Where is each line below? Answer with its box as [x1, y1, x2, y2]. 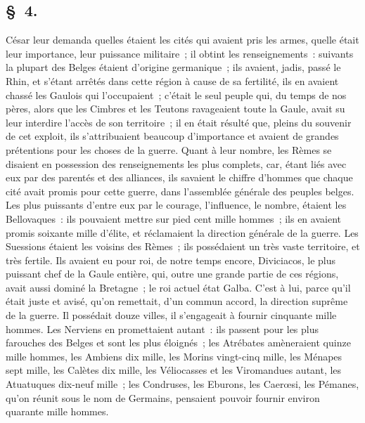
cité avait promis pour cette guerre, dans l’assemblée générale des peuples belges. [6, 183, 354, 198]
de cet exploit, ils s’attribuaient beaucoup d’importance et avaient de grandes [6, 129, 339, 143]
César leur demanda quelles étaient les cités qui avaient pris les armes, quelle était [6, 32, 359, 47]
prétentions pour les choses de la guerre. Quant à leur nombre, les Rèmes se [6, 142, 332, 157]
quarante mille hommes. [6, 404, 109, 419]
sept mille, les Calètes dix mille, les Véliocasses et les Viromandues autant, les [6, 363, 342, 377]
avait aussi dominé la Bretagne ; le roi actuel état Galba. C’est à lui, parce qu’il [6, 280, 351, 294]
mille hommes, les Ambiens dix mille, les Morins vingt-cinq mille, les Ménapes [6, 349, 342, 363]
